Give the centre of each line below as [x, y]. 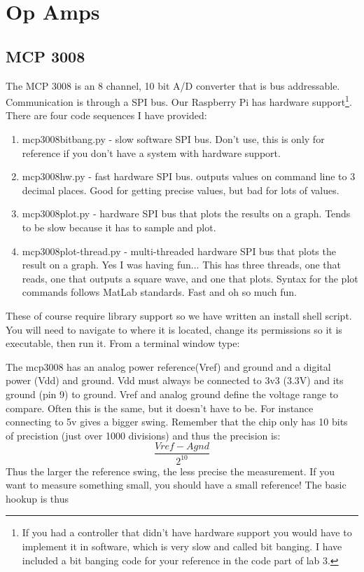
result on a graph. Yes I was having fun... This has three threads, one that [182, 265]
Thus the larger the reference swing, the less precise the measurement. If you [170, 471]
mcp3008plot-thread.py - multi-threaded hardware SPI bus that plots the [179, 251]
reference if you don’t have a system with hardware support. [151, 152]
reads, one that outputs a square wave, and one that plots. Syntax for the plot [190, 278]
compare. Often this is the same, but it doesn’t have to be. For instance [160, 408]
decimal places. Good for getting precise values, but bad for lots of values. [181, 190]
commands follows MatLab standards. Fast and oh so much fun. [159, 292]
